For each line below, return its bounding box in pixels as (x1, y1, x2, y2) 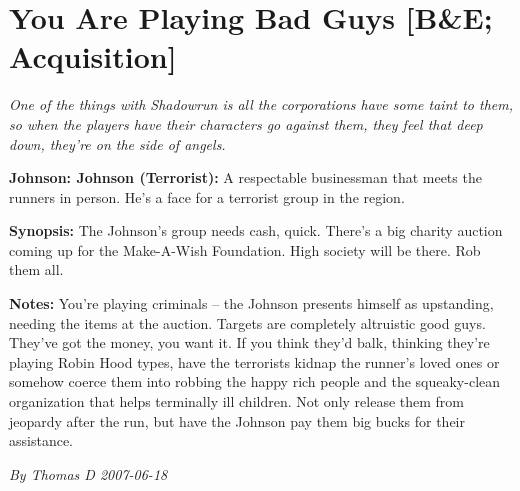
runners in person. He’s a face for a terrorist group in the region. (9, 186, 405, 207)
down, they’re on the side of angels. (9, 133, 226, 154)
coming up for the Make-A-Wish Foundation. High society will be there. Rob (9, 239, 481, 260)
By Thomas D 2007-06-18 (9, 463, 168, 484)
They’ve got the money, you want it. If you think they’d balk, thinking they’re (9, 332, 490, 353)
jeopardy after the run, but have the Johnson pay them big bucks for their (9, 410, 465, 431)
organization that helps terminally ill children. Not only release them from (9, 391, 464, 412)
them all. (9, 259, 64, 280)
